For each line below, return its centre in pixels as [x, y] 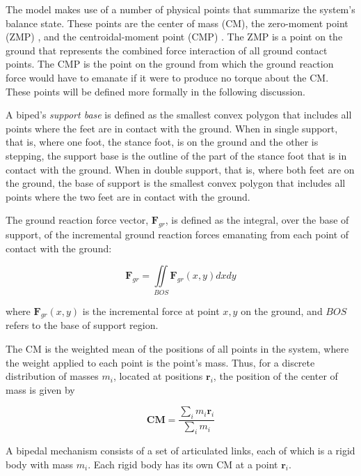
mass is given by [40, 389]
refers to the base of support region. [82, 325]
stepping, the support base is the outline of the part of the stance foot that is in [176, 155]
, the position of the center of [275, 376]
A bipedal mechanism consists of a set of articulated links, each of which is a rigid [180, 451]
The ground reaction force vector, [77, 220]
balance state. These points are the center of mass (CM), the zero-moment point [177, 23]
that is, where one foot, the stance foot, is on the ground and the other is [162, 142]
